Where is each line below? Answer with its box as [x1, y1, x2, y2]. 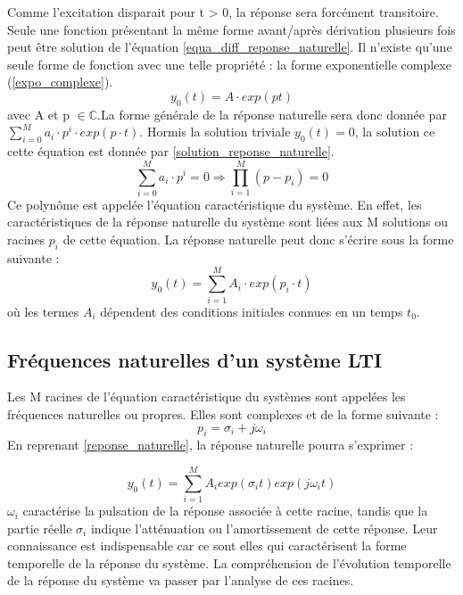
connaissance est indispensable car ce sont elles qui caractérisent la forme [7, 536, 407, 555]
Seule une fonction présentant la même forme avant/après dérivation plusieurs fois [7, 20, 456, 38]
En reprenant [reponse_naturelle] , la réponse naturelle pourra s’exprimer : [7, 435, 414, 454]
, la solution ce [354, 122, 435, 141]
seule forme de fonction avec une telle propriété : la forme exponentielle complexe [7, 54, 451, 73]
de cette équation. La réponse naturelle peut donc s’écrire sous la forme [62, 230, 454, 249]
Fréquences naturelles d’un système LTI [7, 345, 383, 373]
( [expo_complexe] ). [7, 72, 113, 91]
